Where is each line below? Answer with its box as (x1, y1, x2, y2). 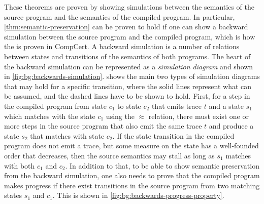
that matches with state (30, 130, 105, 141)
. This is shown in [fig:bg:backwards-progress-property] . (52, 190, 224, 200)
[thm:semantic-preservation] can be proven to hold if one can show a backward (4, 21, 248, 32)
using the (106, 110, 135, 121)
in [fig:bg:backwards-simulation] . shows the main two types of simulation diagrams (4, 71, 260, 81)
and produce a (209, 120, 254, 131)
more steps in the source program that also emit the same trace (4, 120, 202, 131)
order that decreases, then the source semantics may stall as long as (4, 150, 215, 160)
